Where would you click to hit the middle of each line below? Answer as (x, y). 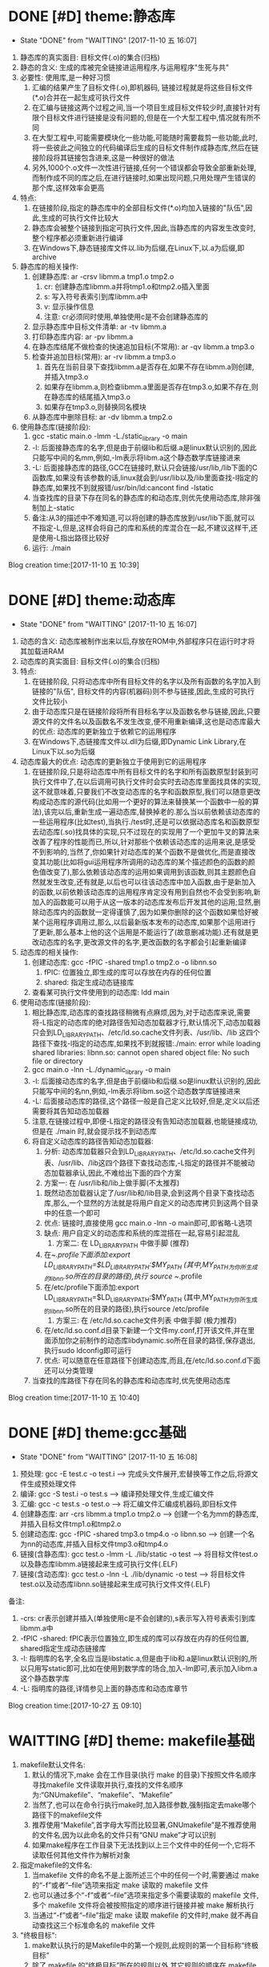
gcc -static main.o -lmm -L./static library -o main (110, 437)
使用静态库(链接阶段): (55, 427)
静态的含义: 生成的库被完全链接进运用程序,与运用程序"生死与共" (124, 67)
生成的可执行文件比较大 (80, 217)
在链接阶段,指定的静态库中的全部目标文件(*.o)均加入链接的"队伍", (139, 207)
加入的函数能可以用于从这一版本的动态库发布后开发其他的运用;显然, (143, 902)
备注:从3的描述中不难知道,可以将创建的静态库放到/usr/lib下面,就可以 (143, 518)
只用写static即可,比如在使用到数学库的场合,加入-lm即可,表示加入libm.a (142, 1668)
